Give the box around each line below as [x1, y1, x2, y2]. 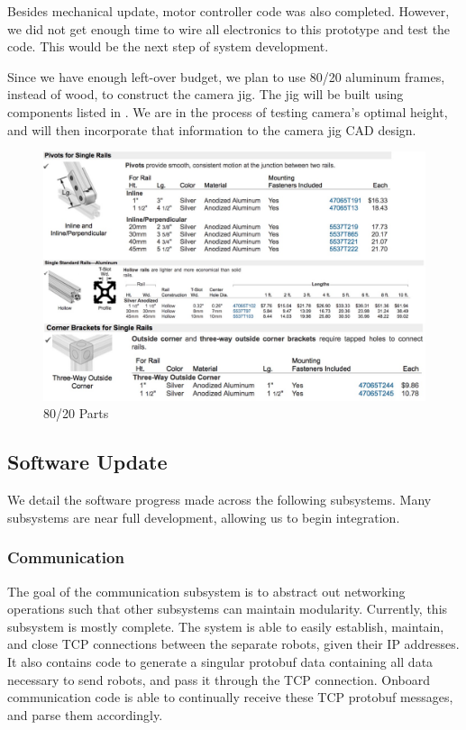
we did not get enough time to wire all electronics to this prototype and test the [7, 19, 451, 38]
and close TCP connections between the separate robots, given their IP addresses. [7, 634, 460, 653]
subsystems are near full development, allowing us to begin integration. [7, 507, 400, 526]
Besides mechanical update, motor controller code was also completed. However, [7, 2, 450, 20]
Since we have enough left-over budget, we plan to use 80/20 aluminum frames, [7, 67, 445, 86]
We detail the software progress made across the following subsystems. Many [7, 490, 432, 509]
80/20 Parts [43, 404, 109, 423]
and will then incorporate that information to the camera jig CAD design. [7, 120, 416, 139]
